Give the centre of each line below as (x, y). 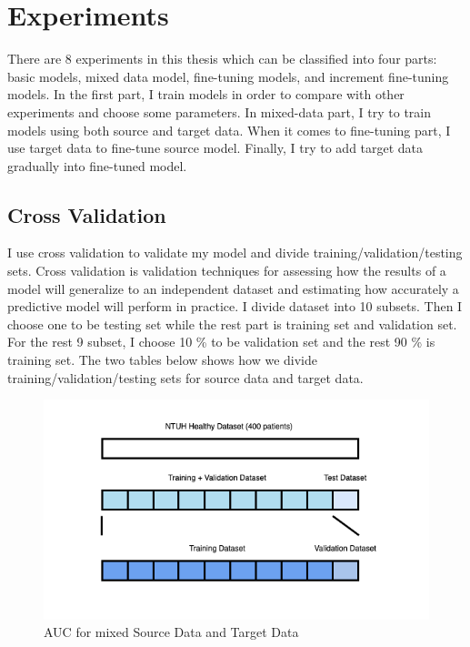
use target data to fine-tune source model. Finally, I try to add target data (215, 148)
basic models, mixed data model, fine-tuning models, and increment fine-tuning (228, 76)
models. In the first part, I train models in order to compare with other (206, 94)
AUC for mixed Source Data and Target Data (171, 632)
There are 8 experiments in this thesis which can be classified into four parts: (222, 59)
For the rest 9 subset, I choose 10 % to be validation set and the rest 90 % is (221, 342)
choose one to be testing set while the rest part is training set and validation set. (232, 323)
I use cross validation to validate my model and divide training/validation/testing (235, 253)
